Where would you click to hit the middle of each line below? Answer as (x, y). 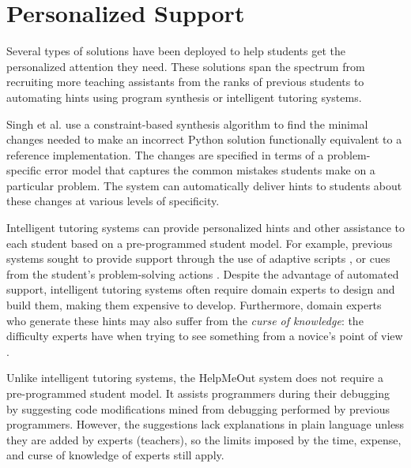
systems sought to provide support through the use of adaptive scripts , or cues (198, 258)
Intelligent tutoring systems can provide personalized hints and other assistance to (205, 228)
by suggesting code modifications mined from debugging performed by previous (198, 408)
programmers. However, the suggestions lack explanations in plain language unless (205, 424)
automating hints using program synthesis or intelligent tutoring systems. (184, 97)
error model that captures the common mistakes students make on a (210, 170)
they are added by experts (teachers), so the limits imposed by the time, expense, (204, 439)
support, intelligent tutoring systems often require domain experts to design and (201, 289)
